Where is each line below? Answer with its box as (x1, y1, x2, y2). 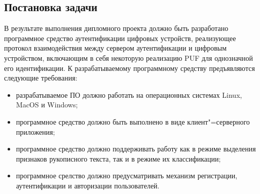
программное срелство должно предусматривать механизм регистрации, (16, 170, 238, 181)
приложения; (16, 126, 55, 137)
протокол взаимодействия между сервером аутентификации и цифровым (4, 43, 227, 53)
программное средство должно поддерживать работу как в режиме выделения (16, 143, 256, 154)
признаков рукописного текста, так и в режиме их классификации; (16, 153, 221, 164)
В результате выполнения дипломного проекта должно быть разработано (4, 23, 229, 33)
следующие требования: (4, 72, 78, 83)
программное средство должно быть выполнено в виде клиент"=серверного (16, 116, 250, 127)
